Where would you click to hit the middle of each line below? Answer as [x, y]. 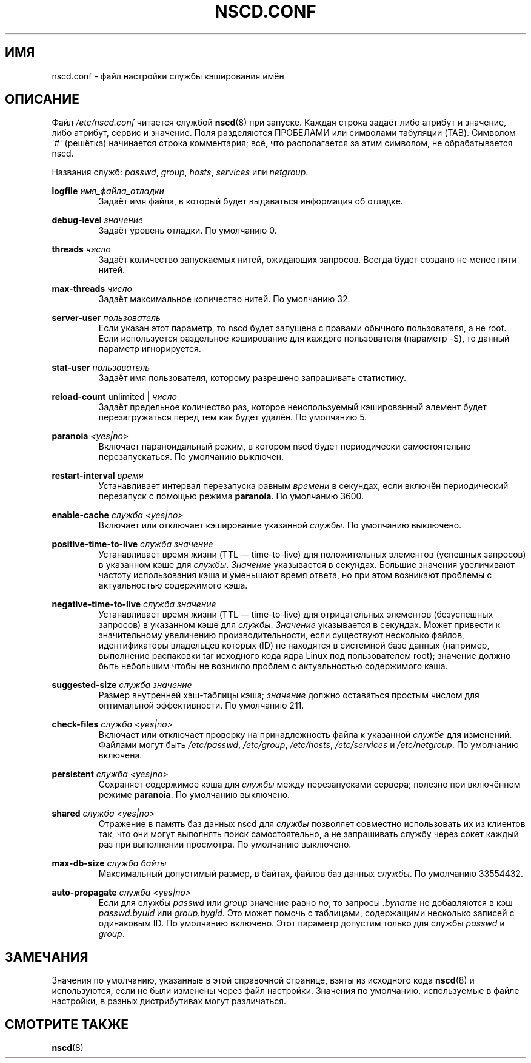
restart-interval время [98, 476]
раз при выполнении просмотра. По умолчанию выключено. [225, 845]
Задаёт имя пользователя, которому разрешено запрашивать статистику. [252, 378]
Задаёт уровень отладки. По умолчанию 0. [188, 231]
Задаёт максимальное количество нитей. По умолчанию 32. [224, 299]
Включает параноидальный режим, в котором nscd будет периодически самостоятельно [285, 447]
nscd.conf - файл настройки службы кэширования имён [168, 76]
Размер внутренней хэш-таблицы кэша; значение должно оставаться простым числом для [289, 695]
